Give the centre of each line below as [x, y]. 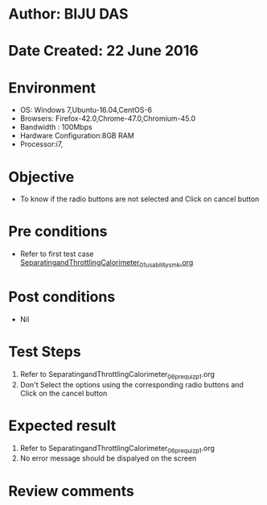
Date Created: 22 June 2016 [103, 51]
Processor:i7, [41, 144]
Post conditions [62, 297]
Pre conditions [58, 232]
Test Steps [45, 352]
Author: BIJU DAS [68, 14]
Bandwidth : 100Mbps [56, 127]
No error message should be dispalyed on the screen [108, 458]
